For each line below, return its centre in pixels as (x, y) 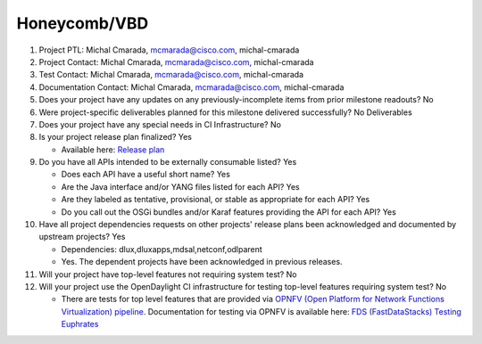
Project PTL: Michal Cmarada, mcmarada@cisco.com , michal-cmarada (169, 50)
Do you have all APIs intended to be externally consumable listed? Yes (168, 162)
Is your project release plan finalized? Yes (115, 137)
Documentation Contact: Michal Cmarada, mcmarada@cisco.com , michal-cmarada (191, 87)
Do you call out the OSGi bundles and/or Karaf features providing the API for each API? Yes (229, 212)
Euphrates (80, 324)
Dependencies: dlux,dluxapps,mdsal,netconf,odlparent (162, 249)
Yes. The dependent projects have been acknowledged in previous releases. (202, 262)
